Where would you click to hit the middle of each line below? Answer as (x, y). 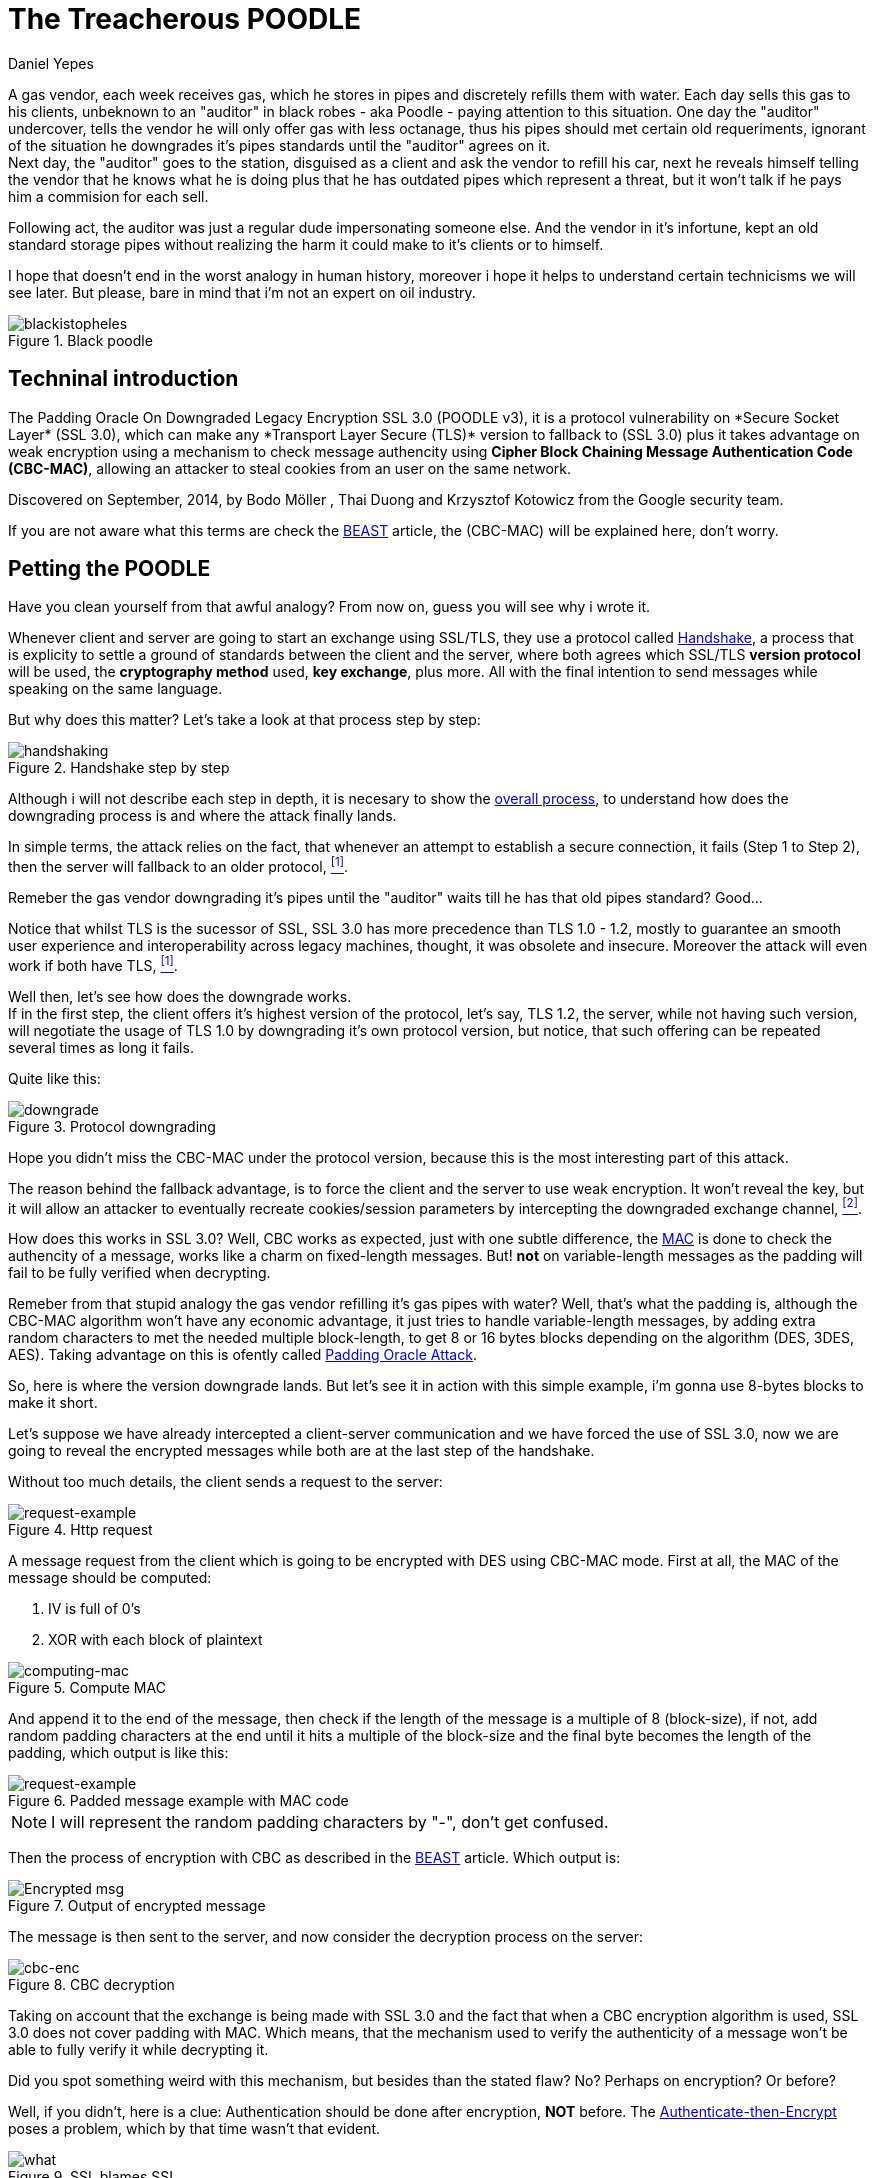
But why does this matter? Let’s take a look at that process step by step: (244, 720)
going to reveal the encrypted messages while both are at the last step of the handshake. (301, 1451)
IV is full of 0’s (94, 1609)
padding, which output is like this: (118, 1753)
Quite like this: (54, 1078)
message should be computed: (110, 1578)
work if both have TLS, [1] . (93, 964)
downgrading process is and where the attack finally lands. (202, 816)
